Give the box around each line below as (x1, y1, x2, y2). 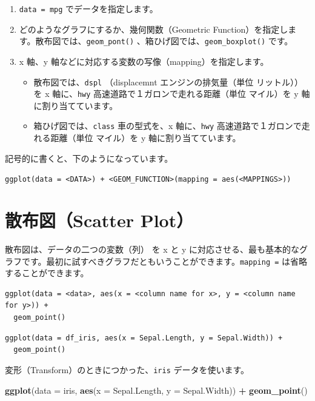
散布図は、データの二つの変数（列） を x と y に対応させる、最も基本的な (5, 243, 300, 256)
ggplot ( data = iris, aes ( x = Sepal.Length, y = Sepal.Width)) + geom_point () (5, 383, 308, 396)
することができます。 (5, 267, 89, 279)
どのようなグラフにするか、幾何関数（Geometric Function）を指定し (19, 22, 288, 35)
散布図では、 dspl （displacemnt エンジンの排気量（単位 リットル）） (33, 75, 303, 88)
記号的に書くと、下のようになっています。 (5, 151, 173, 164)
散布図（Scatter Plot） (5, 208, 194, 233)
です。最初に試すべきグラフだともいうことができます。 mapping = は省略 (21, 254, 308, 267)
